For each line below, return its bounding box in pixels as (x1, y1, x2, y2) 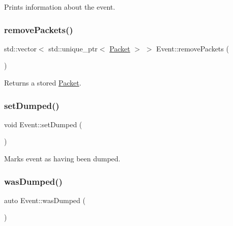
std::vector (4, 43, 37, 53)
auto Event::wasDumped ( (4, 194, 85, 205)
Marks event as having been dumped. (4, 153, 121, 163)
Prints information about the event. (4, 2, 115, 12)
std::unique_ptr (48, 43, 98, 53)
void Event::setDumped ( (4, 119, 82, 129)
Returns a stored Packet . (4, 77, 81, 88)
